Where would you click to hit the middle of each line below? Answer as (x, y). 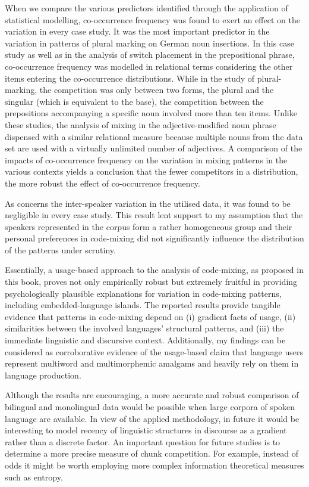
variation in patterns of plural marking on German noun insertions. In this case (149, 43)
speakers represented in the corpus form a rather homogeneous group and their (149, 226)
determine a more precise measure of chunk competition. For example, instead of (152, 453)
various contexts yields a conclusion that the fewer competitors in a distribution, (152, 171)
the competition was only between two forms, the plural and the (157, 90)
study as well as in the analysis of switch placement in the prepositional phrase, (150, 55)
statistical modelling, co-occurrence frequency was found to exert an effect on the (152, 19)
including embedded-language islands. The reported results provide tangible (143, 305)
